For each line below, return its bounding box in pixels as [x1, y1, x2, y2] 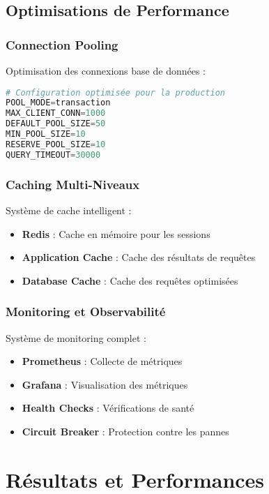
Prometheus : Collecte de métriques [22, 354, 183, 368]
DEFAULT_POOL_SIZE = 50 [6, 119, 106, 129]
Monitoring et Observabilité [6, 303, 166, 320]
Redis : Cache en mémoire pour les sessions [22, 226, 210, 241]
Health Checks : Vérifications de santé [22, 401, 194, 415]
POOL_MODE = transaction [6, 98, 111, 108]
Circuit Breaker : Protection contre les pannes [22, 424, 229, 438]
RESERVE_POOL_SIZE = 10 [6, 139, 106, 149]
